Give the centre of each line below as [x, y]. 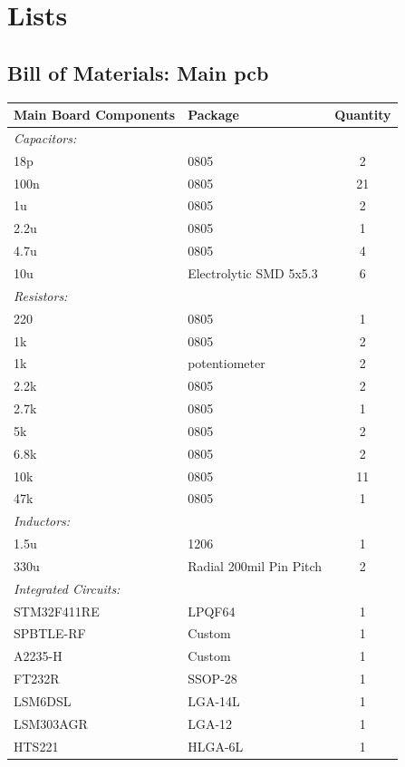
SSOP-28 [212, 679]
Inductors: [42, 521]
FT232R [37, 679]
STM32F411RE [57, 611]
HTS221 [36, 746]
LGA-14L [214, 701]
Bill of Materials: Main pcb [138, 72]
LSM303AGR [51, 723]
